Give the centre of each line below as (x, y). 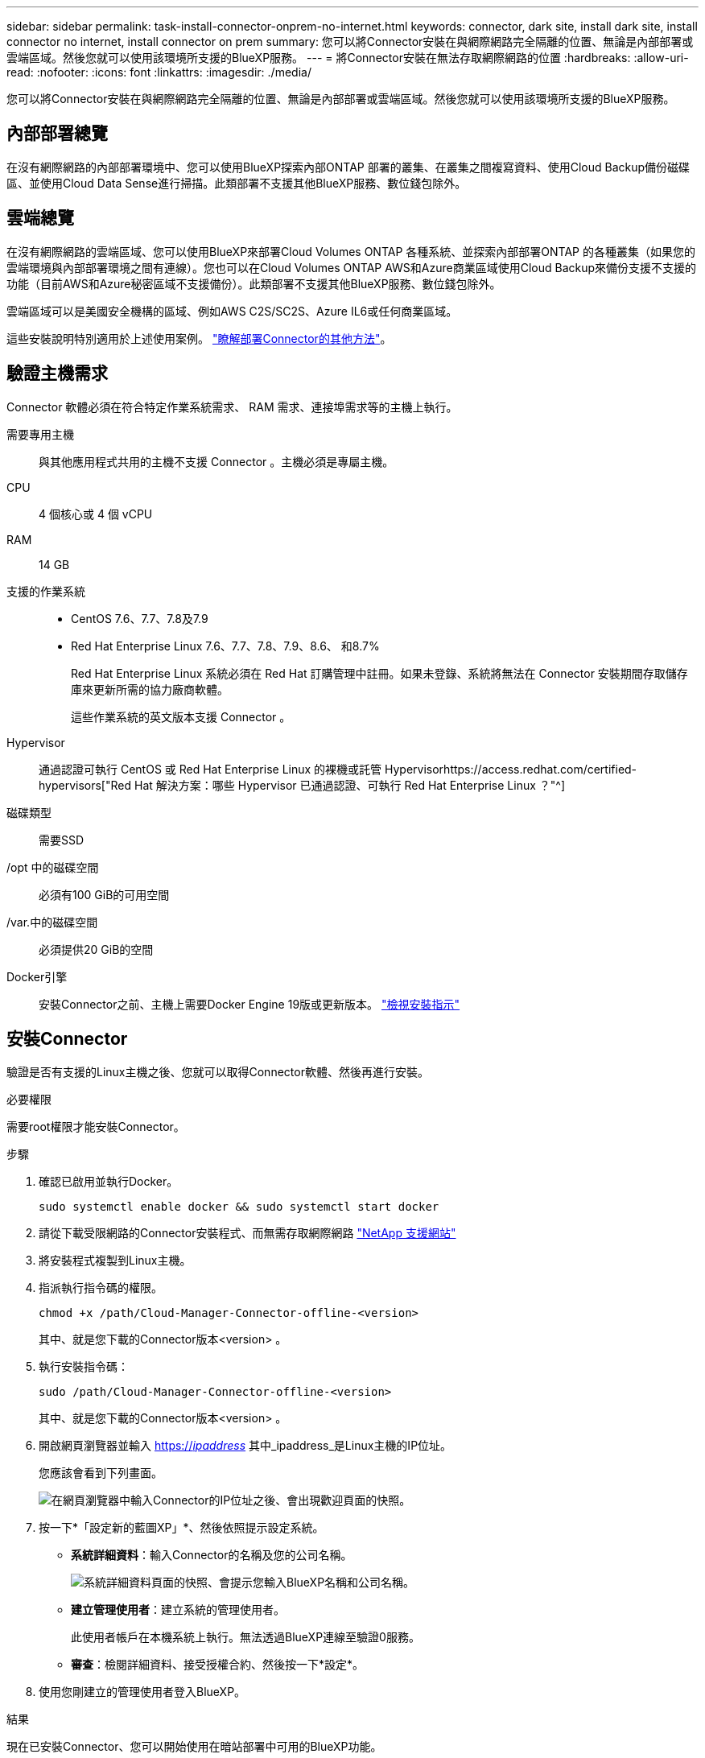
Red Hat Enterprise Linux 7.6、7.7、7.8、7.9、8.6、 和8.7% (225, 646)
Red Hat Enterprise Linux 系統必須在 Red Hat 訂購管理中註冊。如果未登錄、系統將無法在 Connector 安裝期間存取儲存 (379, 673)
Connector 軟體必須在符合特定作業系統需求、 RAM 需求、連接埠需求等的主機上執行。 (232, 406)
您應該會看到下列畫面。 (101, 1473)
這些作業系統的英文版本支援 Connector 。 (181, 716)
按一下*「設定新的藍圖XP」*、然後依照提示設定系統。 (181, 1528)
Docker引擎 (37, 976)
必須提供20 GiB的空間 (96, 949)
